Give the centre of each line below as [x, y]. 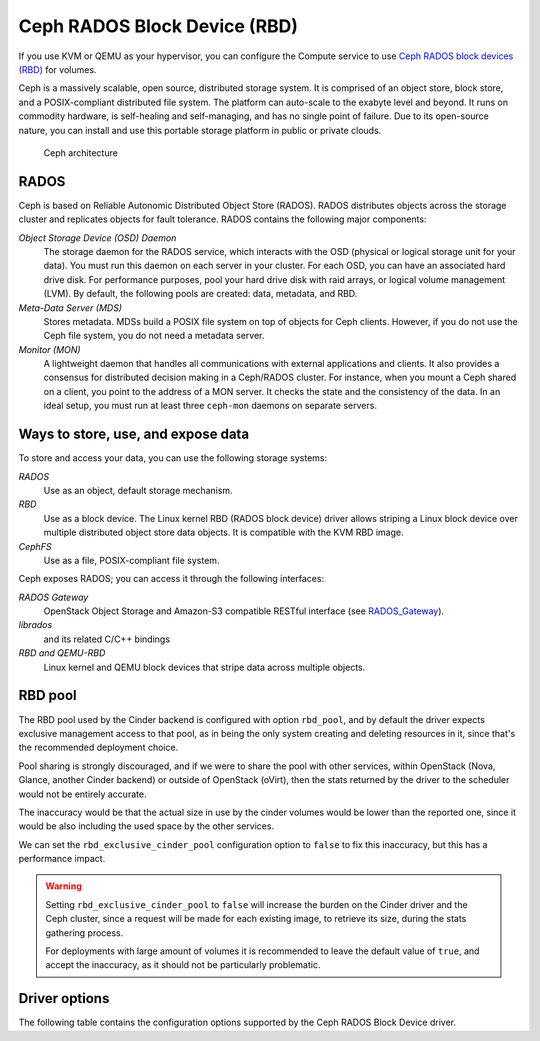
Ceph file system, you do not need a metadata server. [154, 336]
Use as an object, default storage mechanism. [138, 490]
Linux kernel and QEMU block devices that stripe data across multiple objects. [204, 667]
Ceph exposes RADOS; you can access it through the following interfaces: [171, 579]
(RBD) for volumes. [57, 69]
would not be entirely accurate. [82, 794]
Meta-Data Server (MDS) [70, 307]
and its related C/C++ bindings [106, 639]
